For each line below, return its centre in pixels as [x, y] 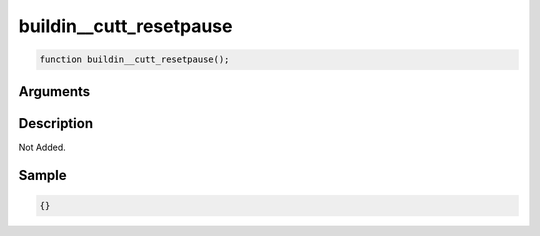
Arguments [54, 91]
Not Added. [42, 147]
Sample [42, 175]
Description [56, 123]
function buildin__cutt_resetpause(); [134, 59]
